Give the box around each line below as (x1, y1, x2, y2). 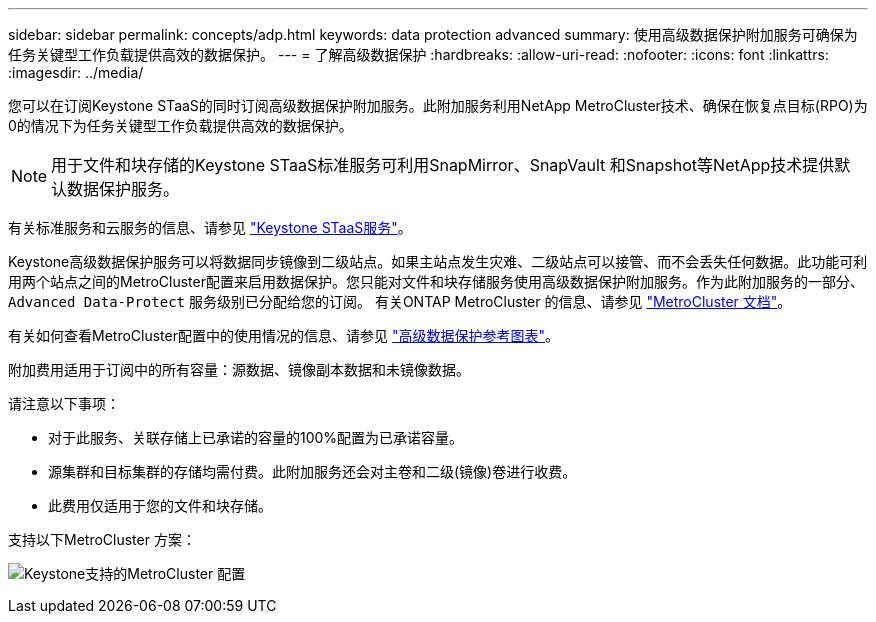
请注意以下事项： (8, 395, 120, 412)
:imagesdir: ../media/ (8, 64, 144, 81)
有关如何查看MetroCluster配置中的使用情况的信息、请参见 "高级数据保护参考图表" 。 (8, 327, 559, 344)
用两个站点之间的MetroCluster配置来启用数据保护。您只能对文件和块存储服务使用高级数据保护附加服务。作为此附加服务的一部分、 (8, 273, 864, 290)
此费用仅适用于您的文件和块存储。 (48, 497, 272, 514)
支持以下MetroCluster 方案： (8, 531, 196, 548)
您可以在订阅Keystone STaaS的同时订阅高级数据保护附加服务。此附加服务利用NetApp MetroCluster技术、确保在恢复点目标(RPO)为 (8, 97, 868, 114)
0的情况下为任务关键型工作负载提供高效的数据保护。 (8, 117, 353, 134)
